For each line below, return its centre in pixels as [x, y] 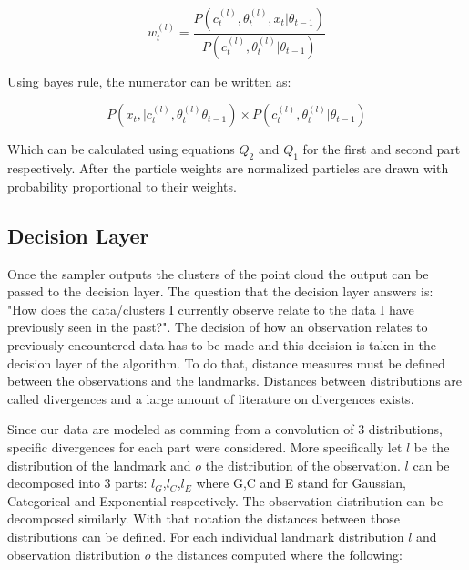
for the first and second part [382, 149]
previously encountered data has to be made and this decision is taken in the [222, 345]
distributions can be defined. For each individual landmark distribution [206, 536]
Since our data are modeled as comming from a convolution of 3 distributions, [225, 429]
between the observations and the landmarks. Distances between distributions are [235, 381]
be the [432, 447]
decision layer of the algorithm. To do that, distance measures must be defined [226, 363]
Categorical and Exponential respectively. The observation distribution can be [225, 500]
